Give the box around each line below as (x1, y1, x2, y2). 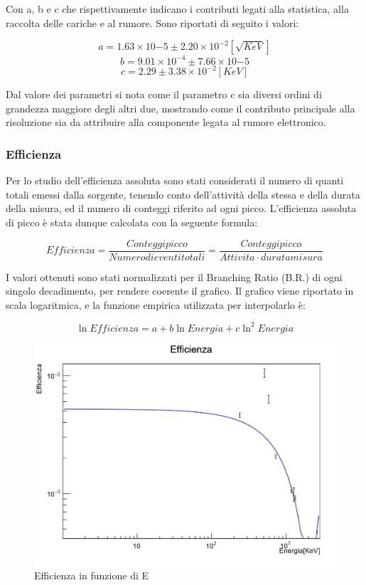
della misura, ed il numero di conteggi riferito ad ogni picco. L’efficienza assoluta (6, 201, 357, 216)
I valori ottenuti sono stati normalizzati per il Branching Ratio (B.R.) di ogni (6, 269, 343, 284)
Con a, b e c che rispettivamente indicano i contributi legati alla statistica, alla (6, 1, 349, 16)
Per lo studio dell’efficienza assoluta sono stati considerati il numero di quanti (6, 173, 344, 188)
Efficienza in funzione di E (34, 568, 149, 583)
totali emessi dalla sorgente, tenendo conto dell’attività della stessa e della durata (6, 186, 360, 201)
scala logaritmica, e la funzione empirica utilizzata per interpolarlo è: (6, 297, 306, 312)
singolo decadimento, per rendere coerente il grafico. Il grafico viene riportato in (6, 283, 354, 298)
